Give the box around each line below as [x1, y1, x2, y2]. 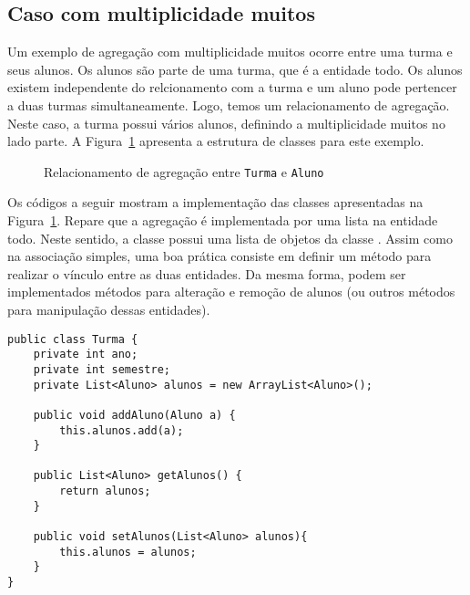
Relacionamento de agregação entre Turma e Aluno [44, 162, 324, 181]
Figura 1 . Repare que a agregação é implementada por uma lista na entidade [7, 211, 438, 230]
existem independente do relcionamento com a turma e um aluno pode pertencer [7, 78, 457, 97]
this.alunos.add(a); [59, 423, 184, 437]
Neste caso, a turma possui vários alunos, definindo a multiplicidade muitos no [7, 113, 445, 132]
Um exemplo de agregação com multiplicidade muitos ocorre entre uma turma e [7, 42, 453, 61]
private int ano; [33, 348, 138, 361]
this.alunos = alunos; [59, 545, 197, 558]
